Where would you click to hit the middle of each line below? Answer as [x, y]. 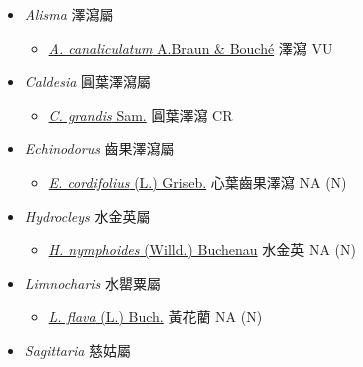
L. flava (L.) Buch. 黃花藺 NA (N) [155, 316]
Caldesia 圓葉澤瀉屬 [88, 81]
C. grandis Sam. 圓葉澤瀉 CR [140, 114]
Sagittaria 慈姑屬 [78, 349]
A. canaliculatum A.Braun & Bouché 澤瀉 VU [190, 47]
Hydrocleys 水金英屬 [87, 215]
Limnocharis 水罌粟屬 [92, 282]
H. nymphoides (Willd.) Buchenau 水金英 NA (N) [202, 249]
